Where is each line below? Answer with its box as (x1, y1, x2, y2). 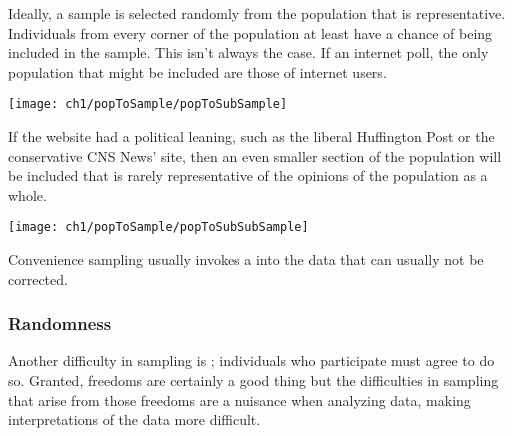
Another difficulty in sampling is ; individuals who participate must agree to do (8, 350, 495, 371)
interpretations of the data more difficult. (8, 409, 261, 430)
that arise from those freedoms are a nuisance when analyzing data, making (8, 389, 471, 410)
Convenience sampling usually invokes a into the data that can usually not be (8, 249, 484, 270)
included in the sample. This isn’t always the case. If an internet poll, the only (8, 42, 489, 63)
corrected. (8, 268, 68, 289)
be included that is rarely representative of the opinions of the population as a (8, 165, 488, 186)
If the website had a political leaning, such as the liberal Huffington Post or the (8, 126, 495, 147)
